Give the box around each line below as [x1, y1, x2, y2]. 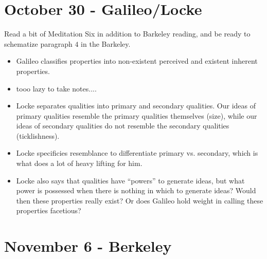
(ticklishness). [16, 130, 60, 141]
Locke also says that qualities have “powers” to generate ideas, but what [16, 175, 245, 186]
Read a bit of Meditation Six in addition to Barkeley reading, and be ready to [4, 28, 251, 39]
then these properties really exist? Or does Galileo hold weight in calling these [16, 195, 263, 206]
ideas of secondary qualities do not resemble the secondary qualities [16, 120, 229, 131]
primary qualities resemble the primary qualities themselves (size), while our [16, 110, 257, 121]
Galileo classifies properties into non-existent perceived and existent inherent [16, 55, 258, 66]
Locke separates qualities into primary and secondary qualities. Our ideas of [16, 100, 256, 111]
